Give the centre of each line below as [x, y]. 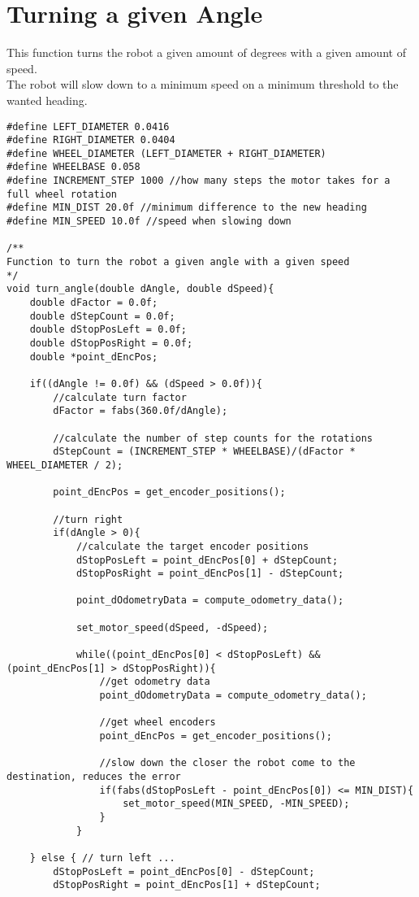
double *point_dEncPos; [94, 357]
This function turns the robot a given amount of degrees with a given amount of [206, 52]
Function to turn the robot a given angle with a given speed [178, 262]
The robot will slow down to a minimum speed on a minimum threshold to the [203, 84]
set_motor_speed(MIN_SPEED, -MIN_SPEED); [236, 804]
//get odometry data [155, 682]
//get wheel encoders [158, 723]
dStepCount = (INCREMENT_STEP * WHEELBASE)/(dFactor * [204, 452]
